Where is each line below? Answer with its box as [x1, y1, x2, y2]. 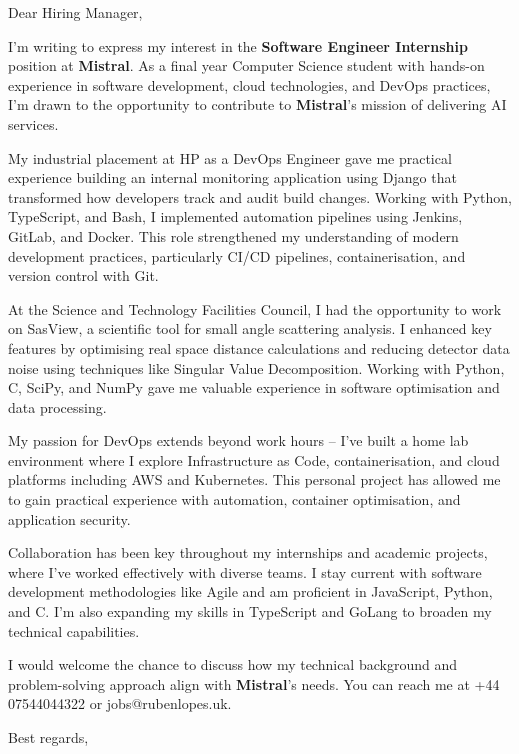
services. [8, 113, 59, 134]
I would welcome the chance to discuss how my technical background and [8, 654, 457, 675]
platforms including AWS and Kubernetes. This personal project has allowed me [8, 469, 501, 490]
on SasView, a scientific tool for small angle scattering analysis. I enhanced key [8, 318, 492, 339]
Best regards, [8, 727, 89, 747]
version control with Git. [8, 265, 159, 286]
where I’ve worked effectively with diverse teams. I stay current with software [8, 561, 482, 582]
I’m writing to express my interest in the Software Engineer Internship [8, 35, 468, 56]
